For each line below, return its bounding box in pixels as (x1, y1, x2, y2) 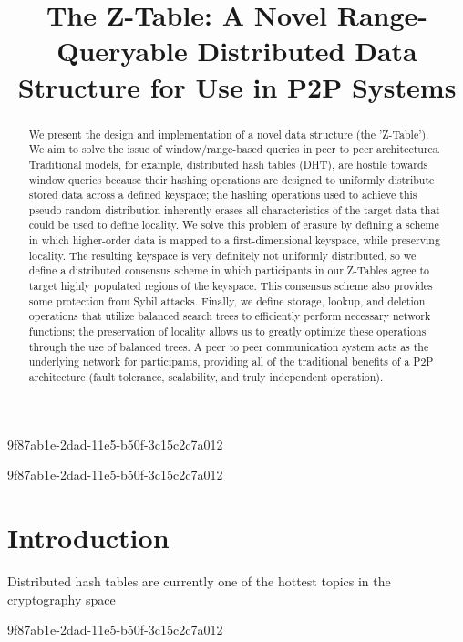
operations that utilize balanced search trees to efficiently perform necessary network (28, 308, 431, 324)
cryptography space (7, 589, 116, 608)
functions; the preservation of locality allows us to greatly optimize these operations (28, 324, 427, 339)
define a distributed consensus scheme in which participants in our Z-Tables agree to (28, 263, 430, 278)
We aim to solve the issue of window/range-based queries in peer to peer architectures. (28, 141, 440, 157)
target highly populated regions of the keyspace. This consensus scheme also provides (28, 278, 433, 294)
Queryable (57, 32, 188, 69)
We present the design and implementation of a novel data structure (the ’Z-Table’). (28, 126, 429, 141)
